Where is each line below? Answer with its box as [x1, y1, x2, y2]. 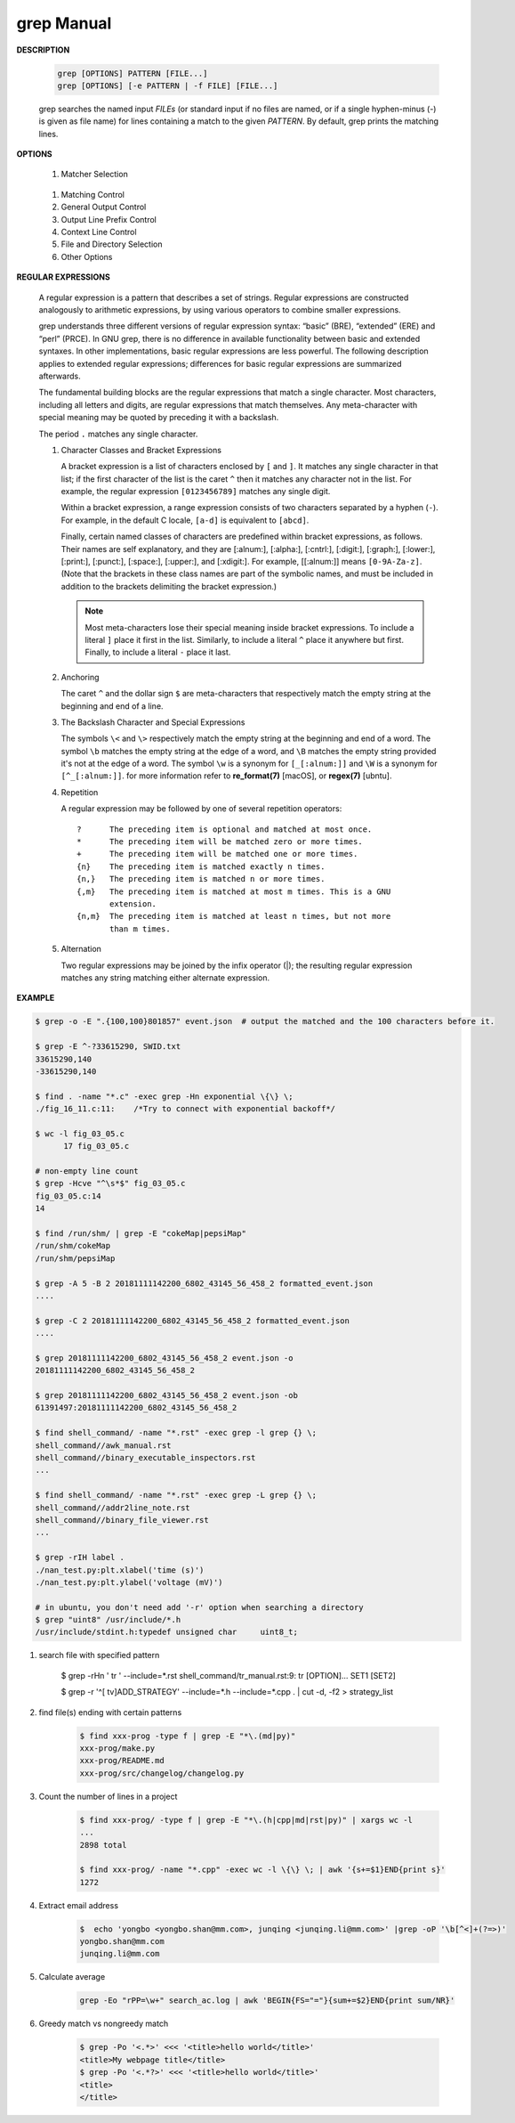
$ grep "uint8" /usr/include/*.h [35, 1615, 181, 1625]
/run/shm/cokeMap [35, 1240, 111, 1251]
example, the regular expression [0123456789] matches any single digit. [60, 486, 331, 497]
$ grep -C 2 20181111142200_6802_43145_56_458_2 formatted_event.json [35, 1315, 350, 1326]
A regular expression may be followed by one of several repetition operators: [60, 803, 342, 814]
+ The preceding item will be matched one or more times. [76, 849, 358, 859]
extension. [109, 899, 157, 908]
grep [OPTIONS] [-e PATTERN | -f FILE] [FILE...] [57, 80, 278, 91]
